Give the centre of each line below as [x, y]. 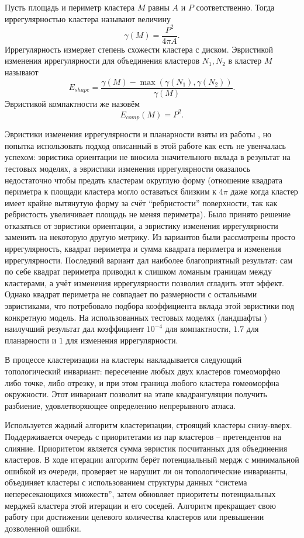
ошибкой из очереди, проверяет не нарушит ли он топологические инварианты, [146, 471]
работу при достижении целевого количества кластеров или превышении [134, 517]
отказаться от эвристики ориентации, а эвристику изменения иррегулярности [141, 225]
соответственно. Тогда [235, 7]
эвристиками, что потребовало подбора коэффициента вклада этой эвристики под [150, 306]
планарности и [31, 340]
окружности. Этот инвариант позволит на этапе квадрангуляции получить [136, 394]
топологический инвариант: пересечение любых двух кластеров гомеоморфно [143, 371]
